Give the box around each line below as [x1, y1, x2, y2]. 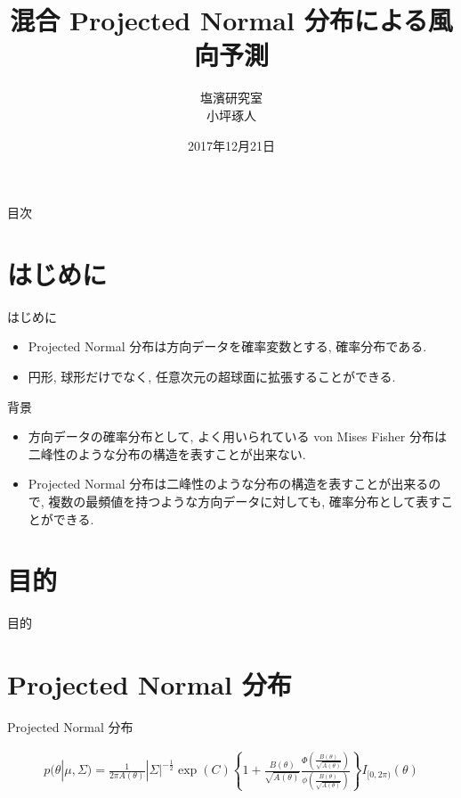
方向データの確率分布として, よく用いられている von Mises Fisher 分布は [28, 427, 447, 446]
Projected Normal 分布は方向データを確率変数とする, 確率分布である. [28, 337, 427, 356]
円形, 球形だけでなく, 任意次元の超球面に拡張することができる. [28, 367, 396, 385]
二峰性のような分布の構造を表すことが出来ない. [28, 444, 306, 463]
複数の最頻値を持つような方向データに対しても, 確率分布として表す [48, 491, 441, 510]
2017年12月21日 [188, 136, 275, 154]
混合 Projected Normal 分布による [10, 2, 428, 38]
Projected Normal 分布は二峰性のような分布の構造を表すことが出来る [28, 474, 429, 493]
